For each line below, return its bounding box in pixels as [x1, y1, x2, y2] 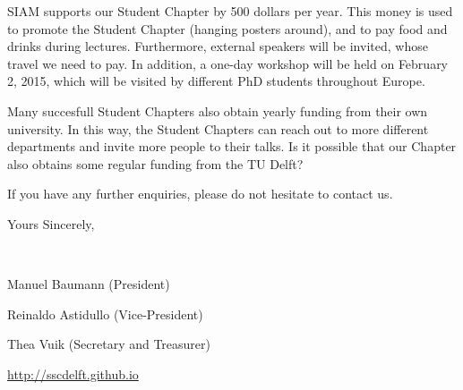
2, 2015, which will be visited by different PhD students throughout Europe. [7, 72, 425, 90]
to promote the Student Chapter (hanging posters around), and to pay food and [7, 19, 448, 38]
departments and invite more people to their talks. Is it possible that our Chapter [7, 137, 457, 156]
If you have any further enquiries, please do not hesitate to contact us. [7, 184, 393, 203]
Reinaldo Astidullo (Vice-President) [7, 304, 203, 323]
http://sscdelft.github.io [7, 364, 139, 383]
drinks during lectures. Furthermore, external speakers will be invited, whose [7, 37, 428, 55]
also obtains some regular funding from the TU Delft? [7, 154, 304, 173]
